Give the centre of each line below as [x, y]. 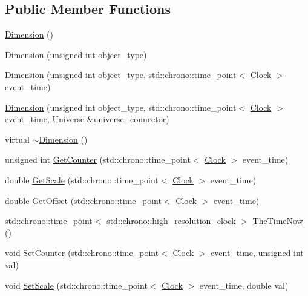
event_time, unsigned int [257, 253]
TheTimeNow [278, 221]
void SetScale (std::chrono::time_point [76, 285]
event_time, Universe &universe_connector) [87, 119]
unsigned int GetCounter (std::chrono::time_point [98, 160]
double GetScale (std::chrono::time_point [82, 179]
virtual [17, 139]
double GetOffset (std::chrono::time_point [83, 200]
